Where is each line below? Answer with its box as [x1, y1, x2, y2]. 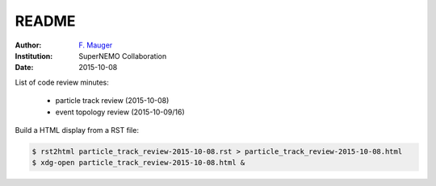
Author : [15, 40, 42, 50]
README [15, 12, 76, 30]
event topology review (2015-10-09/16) [55, 107, 185, 117]
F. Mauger [78, 40, 113, 50]
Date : [15, 63, 34, 72]
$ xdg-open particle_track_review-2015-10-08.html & [31, 158, 245, 167]
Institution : [15, 51, 53, 60]
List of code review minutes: [15, 77, 109, 87]
